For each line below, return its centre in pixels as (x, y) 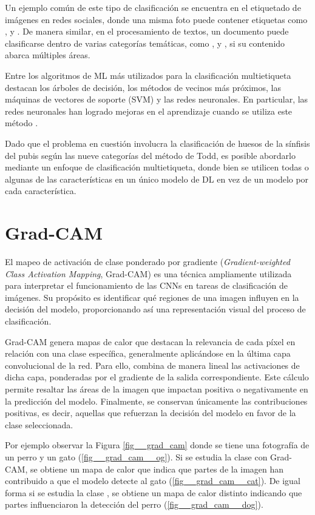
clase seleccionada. (39, 424)
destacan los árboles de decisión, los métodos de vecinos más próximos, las (143, 87)
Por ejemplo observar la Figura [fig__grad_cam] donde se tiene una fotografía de (157, 445)
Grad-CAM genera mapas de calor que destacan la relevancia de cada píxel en (150, 341)
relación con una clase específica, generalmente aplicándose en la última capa (148, 353)
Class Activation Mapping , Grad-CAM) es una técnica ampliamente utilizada (148, 273)
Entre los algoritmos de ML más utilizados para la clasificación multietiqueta (148, 75)
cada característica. (41, 191)
